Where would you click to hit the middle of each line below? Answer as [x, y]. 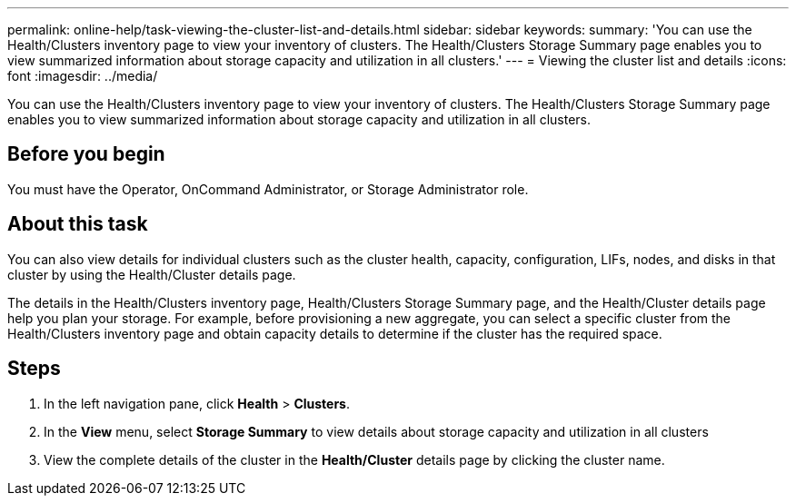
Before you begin [86, 154]
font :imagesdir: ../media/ [83, 76]
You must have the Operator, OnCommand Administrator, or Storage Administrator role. [268, 189]
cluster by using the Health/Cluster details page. [152, 274]
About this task [78, 224]
